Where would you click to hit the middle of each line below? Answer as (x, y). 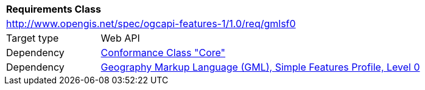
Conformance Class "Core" (163, 53)
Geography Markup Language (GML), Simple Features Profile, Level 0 (260, 67)
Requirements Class (54, 9)
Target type (33, 38)
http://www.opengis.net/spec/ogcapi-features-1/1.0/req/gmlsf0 (151, 24)
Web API (120, 38)
